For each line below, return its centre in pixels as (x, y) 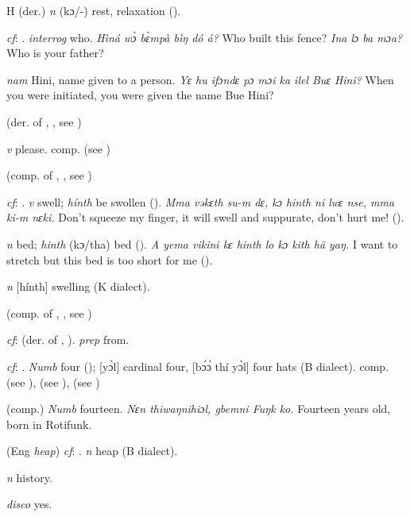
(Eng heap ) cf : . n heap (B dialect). (92, 451)
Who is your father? (55, 53)
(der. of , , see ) (44, 121)
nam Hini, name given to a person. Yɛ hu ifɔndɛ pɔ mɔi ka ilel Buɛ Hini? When (200, 79)
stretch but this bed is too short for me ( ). (110, 259)
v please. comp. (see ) (59, 148)
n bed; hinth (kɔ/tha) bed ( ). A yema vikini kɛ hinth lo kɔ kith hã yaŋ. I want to (202, 243)
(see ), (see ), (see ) (53, 382)
